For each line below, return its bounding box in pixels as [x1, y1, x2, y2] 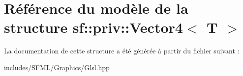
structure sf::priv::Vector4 [4, 17, 183, 37]
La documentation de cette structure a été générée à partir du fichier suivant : [4, 46, 240, 56]
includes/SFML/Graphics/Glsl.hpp [4, 62, 110, 72]
